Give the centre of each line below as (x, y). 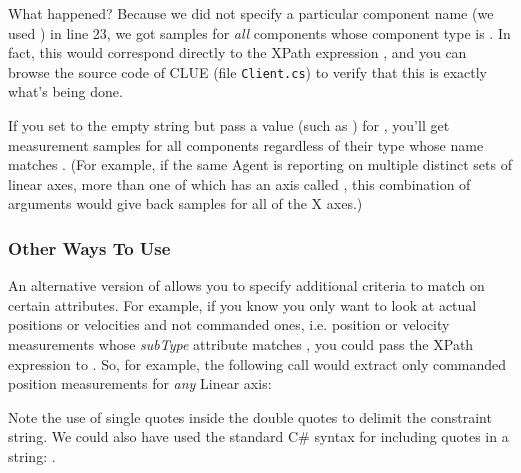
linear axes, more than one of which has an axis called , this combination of (239, 183)
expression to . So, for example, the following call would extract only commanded (257, 363)
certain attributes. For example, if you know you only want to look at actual (242, 304)
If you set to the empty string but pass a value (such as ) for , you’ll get (229, 125)
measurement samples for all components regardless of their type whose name (246, 144)
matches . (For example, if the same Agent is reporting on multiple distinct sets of (260, 164)
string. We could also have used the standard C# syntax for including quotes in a (258, 436)
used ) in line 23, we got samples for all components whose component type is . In (259, 32)
